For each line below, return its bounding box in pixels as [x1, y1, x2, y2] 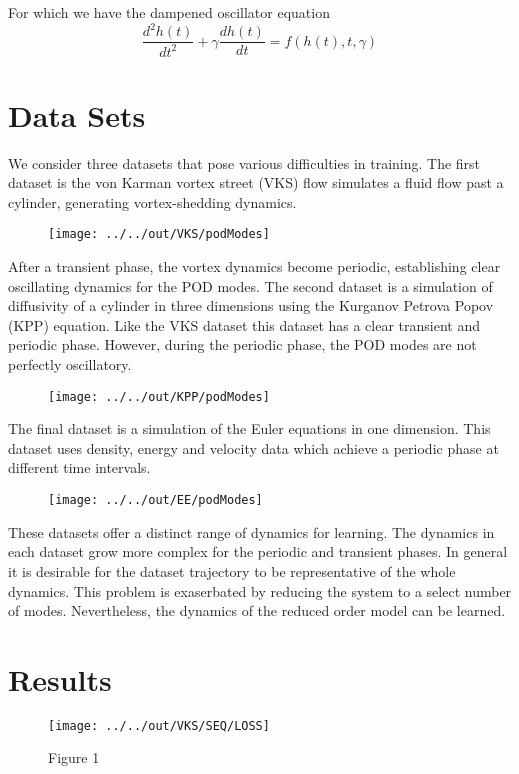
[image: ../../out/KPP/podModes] [48, 389, 270, 404]
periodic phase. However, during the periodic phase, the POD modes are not [8, 334, 477, 355]
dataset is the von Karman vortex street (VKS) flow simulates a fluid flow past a [8, 172, 504, 193]
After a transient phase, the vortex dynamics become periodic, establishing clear [8, 256, 501, 277]
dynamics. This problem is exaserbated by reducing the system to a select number [8, 580, 512, 601]
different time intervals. [8, 457, 151, 478]
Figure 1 [48, 747, 100, 768]
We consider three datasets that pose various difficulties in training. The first [8, 152, 481, 173]
